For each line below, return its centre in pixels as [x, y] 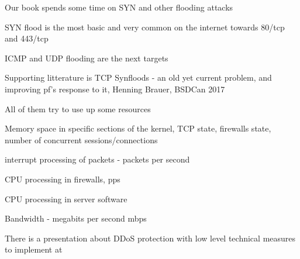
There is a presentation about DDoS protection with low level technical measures [150, 238]
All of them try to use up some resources [78, 108]
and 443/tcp [27, 38]
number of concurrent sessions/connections [81, 139]
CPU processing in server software [66, 198]
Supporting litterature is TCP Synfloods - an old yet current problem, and [138, 77]
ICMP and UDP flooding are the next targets [87, 58]
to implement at [34, 249]
